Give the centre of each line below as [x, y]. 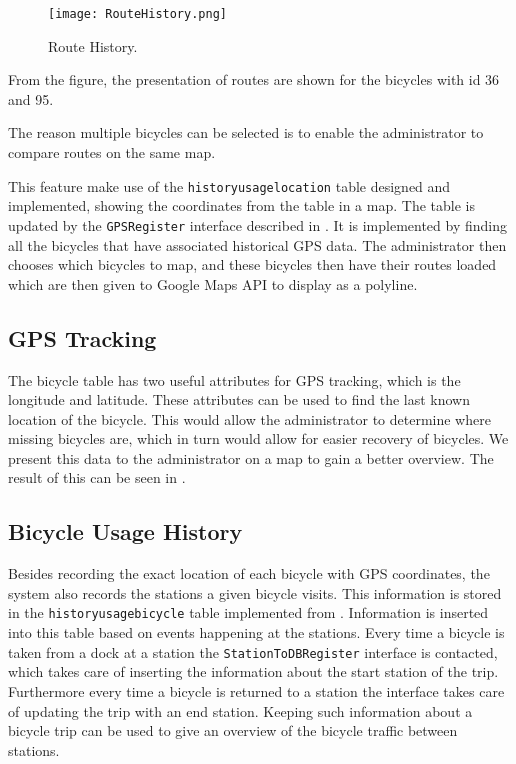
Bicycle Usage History [125, 531]
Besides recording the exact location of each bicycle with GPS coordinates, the [249, 573]
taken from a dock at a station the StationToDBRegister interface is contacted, [253, 651]
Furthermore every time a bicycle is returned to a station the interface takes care [256, 690]
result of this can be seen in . [97, 477]
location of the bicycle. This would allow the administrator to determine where [249, 418]
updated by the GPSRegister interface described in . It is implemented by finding [258, 224]
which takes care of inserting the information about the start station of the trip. [253, 671]
